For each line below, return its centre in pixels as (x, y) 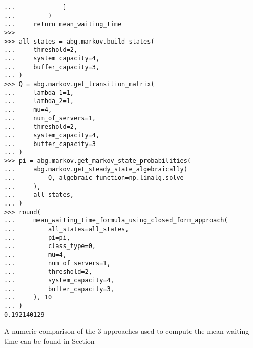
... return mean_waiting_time (63, 24)
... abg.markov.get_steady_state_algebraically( (96, 169)
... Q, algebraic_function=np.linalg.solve (94, 178)
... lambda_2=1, (39, 101)
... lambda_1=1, (39, 93)
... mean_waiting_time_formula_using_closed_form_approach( (116, 221)
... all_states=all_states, (67, 229)
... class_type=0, (50, 246)
